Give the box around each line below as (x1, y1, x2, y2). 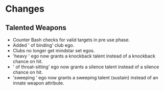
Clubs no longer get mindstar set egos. (12, 48, 95, 53)
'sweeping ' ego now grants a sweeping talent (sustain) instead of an (12, 75, 158, 80)
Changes (5, 3, 44, 15)
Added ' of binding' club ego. (12, 42, 75, 48)
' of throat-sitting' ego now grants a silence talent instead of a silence (12, 64, 159, 70)
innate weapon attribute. (12, 80, 64, 86)
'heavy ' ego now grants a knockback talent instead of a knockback (12, 53, 156, 59)
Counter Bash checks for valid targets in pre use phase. (12, 37, 130, 43)
